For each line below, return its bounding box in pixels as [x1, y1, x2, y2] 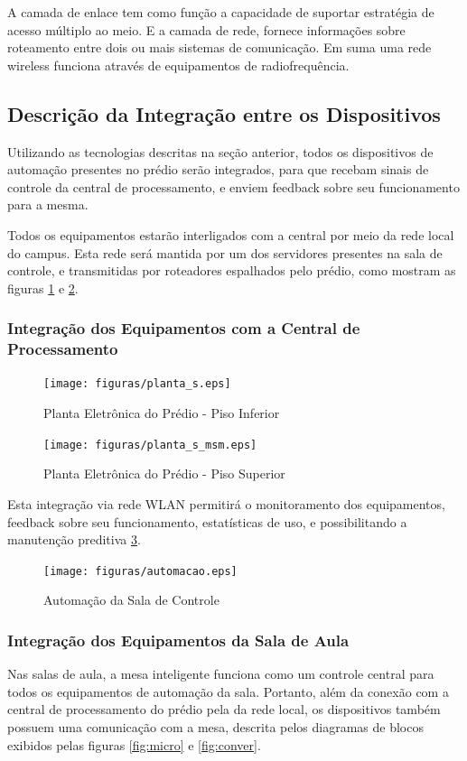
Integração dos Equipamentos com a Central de [7, 317, 360, 339]
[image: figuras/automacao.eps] [43, 564, 238, 578]
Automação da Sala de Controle [43, 590, 219, 609]
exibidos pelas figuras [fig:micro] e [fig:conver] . [7, 735, 261, 754]
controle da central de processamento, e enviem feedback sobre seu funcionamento [7, 177, 460, 196]
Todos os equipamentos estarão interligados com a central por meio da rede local [7, 225, 454, 244]
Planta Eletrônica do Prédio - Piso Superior [43, 464, 285, 483]
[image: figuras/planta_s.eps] [43, 377, 231, 391]
